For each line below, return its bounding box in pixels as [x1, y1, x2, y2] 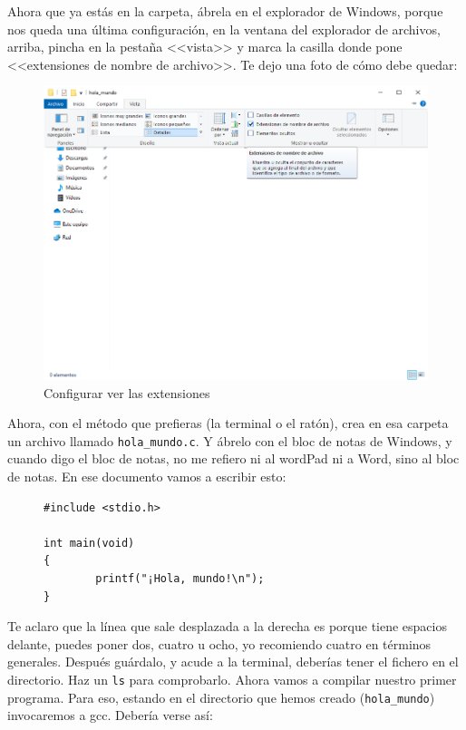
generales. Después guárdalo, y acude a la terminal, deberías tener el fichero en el [7, 652, 459, 671]
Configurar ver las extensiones [44, 383, 210, 402]
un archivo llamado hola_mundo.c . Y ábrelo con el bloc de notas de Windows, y [7, 431, 452, 450]
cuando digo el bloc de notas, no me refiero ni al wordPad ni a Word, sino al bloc [7, 449, 460, 468]
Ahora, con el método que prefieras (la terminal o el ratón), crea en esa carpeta [7, 414, 449, 433]
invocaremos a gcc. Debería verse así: [7, 706, 213, 725]
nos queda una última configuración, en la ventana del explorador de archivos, [7, 19, 441, 38]
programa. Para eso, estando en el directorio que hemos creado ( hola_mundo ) [7, 687, 435, 706]
